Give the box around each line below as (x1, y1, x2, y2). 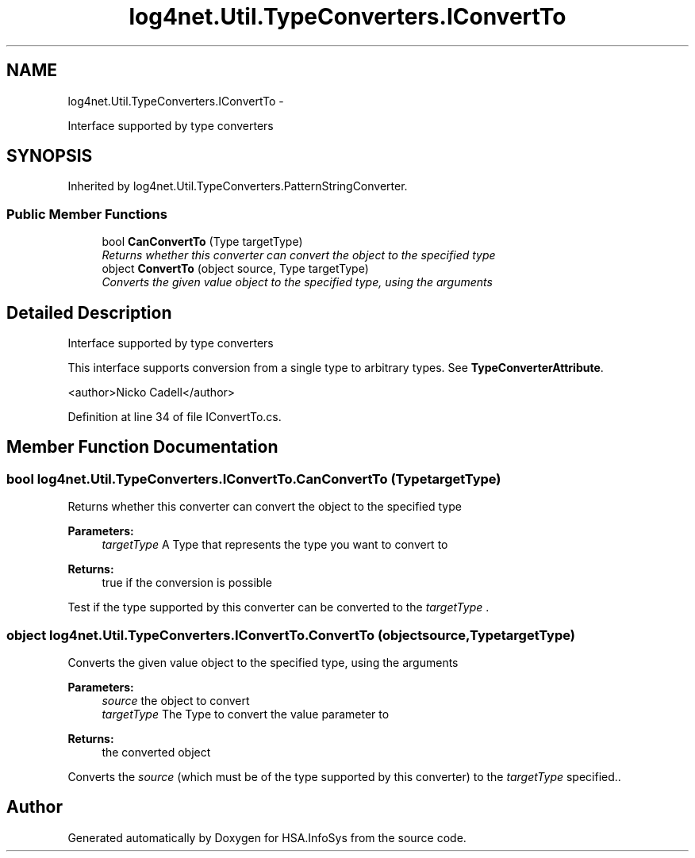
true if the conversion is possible (102, 576, 272, 590)
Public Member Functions (6, 205, 167, 222)
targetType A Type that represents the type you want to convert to (102, 538, 448, 552)
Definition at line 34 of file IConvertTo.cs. (67, 410, 282, 424)
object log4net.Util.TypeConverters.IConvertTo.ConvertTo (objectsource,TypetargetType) (6, 626, 575, 643)
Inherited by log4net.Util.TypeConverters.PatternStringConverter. (67, 179, 408, 193)
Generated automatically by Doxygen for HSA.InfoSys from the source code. (67, 830, 467, 845)
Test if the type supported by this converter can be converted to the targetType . (67, 600, 490, 615)
